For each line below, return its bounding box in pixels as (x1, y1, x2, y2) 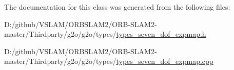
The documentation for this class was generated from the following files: (4, 2, 230, 12)
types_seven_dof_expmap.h (116, 29, 206, 39)
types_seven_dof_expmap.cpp (116, 56, 213, 66)
